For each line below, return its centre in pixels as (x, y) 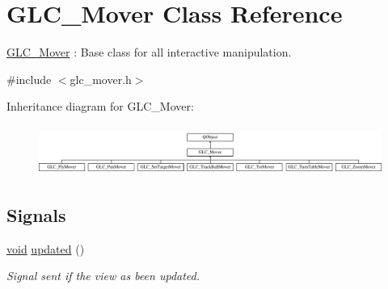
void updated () (46, 248)
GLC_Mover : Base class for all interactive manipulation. (149, 52)
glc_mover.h (101, 79)
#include (29, 79)
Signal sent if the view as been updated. (103, 276)
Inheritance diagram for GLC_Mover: (100, 106)
